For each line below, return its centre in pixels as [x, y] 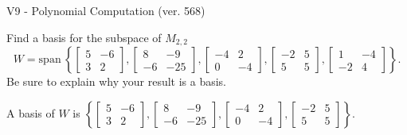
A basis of [31, 112]
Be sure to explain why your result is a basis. [117, 81]
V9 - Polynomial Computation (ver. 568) [106, 10]
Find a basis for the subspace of [84, 37]
